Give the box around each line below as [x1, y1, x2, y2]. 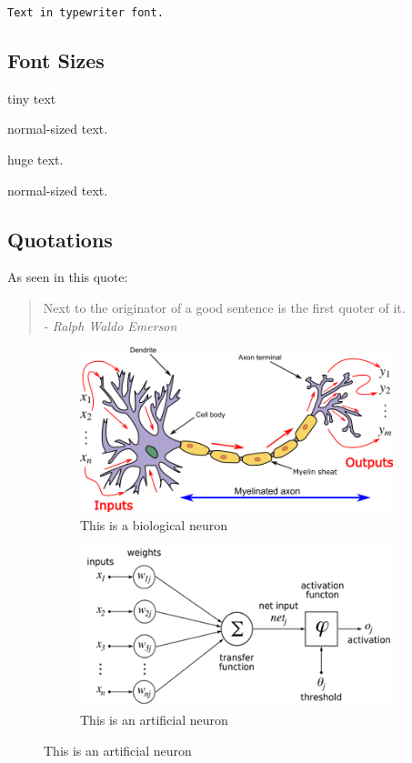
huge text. [7, 150, 64, 169]
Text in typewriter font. [7, 6, 164, 19]
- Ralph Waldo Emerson [43, 316, 177, 335]
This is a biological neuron [80, 515, 227, 534]
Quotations [7, 225, 113, 253]
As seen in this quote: [7, 267, 128, 286]
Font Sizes [7, 46, 105, 75]
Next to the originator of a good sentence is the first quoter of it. [43, 298, 406, 317]
